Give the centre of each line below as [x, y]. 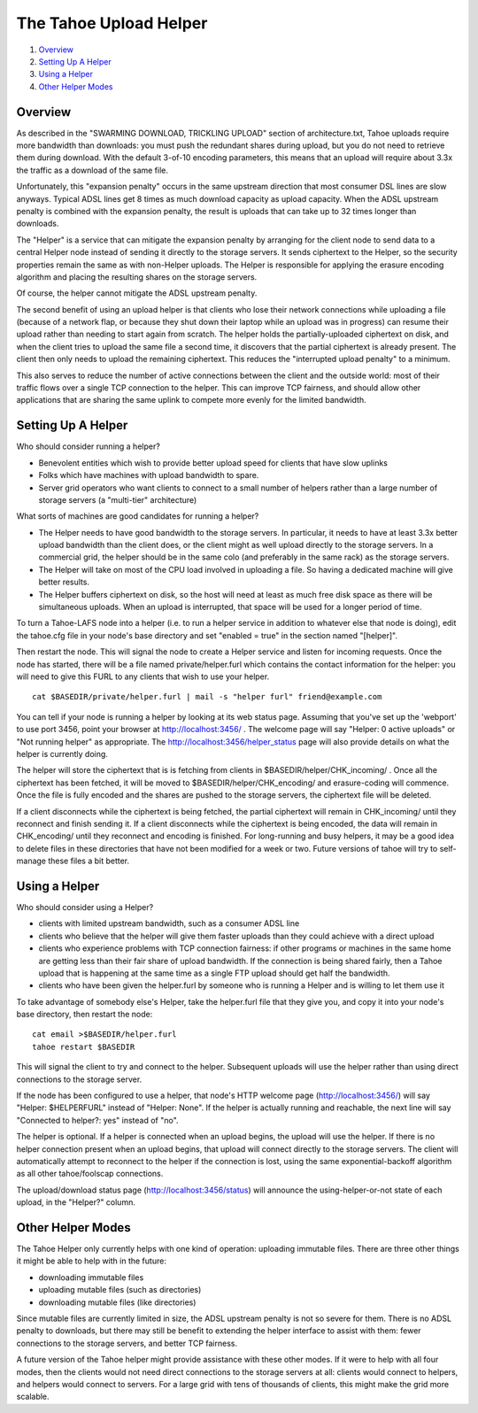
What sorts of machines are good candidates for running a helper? [138, 516]
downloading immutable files [91, 1277]
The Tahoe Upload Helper [112, 23]
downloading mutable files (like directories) [117, 1302]
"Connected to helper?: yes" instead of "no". [97, 1120]
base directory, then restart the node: [85, 1015]
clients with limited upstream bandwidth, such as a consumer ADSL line [169, 923]
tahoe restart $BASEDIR [84, 1046]
